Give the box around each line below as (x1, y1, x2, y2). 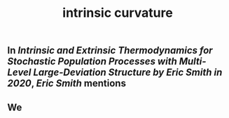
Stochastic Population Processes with (7, 55, 177, 67)
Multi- (179, 55, 207, 67)
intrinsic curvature (62, 5, 173, 21)
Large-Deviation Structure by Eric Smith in (33, 67, 223, 79)
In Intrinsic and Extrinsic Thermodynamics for (7, 44, 213, 57)
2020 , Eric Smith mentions (7, 77, 126, 89)
